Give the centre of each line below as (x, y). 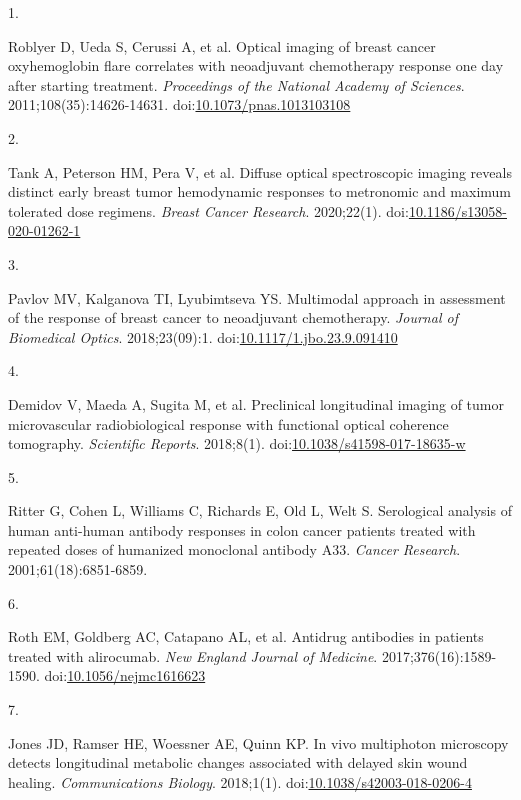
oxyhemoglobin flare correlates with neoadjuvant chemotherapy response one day (256, 65)
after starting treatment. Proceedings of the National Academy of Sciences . (236, 84)
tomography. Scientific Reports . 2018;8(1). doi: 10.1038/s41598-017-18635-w (237, 443)
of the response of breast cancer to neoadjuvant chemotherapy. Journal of (233, 317)
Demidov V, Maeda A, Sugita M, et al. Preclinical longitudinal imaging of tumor (256, 403)
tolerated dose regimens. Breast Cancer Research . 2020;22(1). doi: (208, 210)
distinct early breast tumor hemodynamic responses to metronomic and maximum (260, 191)
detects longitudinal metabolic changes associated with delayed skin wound (238, 762)
